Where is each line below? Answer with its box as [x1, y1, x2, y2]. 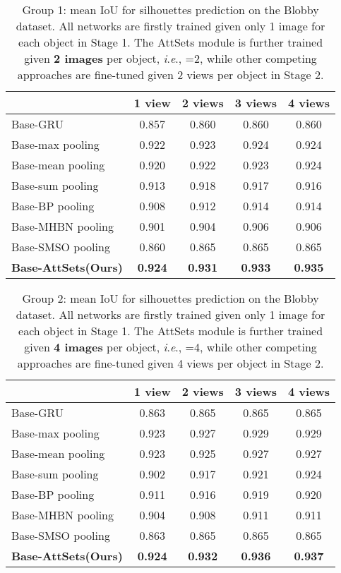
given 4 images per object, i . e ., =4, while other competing [24, 339, 317, 355]
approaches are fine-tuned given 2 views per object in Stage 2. [17, 66, 324, 83]
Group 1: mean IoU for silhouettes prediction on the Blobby [22, 1, 319, 18]
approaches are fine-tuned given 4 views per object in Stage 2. [17, 355, 324, 371]
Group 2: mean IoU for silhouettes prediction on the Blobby [22, 290, 319, 306]
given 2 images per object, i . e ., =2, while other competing [24, 50, 317, 66]
